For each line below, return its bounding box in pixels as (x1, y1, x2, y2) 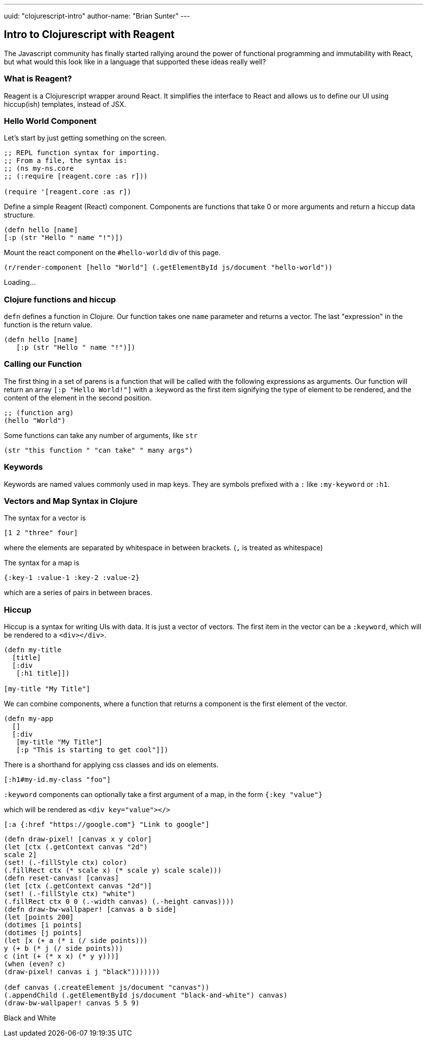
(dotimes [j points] (4, 929, 82, 937)
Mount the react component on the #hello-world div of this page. (4, 248, 221, 257)
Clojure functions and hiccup (4, 294, 116, 304)
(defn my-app (4, 715, 54, 723)
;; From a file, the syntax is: (4, 157, 127, 165)
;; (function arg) (4, 408, 74, 417)
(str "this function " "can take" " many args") (4, 446, 193, 454)
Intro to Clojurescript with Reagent (4, 28, 175, 41)
